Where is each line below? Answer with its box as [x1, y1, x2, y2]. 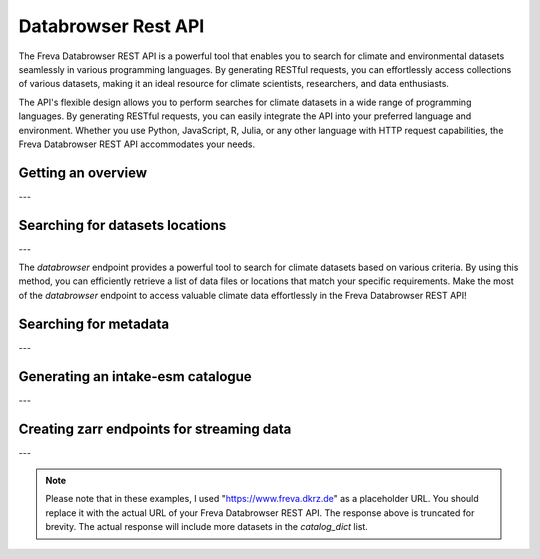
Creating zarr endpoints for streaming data [18, 420, 292, 437]
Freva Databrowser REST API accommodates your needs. [18, 138, 256, 150]
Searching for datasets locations [18, 216, 227, 234]
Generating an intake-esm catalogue [18, 368, 252, 385]
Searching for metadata [18, 315, 170, 332]
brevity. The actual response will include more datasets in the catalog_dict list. [45, 521, 369, 533]
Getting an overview [18, 164, 148, 181]
